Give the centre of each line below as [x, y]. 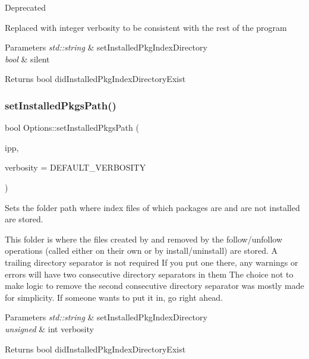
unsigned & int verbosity [49, 328]
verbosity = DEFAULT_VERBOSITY [75, 167]
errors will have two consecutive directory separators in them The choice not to [149, 274]
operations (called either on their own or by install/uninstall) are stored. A [141, 251]
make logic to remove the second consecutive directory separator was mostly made [154, 286]
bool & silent [27, 59]
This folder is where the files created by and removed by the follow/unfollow [144, 239]
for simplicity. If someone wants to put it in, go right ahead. [114, 297]
